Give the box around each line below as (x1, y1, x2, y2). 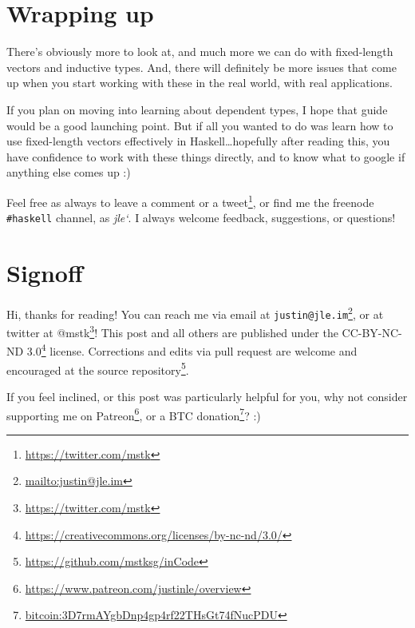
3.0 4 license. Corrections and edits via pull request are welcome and (26, 340, 358, 360)
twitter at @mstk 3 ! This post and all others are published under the (6, 322, 338, 340)
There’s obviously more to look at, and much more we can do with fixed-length (6, 43, 393, 60)
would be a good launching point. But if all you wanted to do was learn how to (6, 117, 393, 133)
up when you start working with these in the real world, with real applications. (6, 74, 393, 91)
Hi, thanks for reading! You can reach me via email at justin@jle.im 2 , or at (6, 303, 384, 322)
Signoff (6, 256, 83, 288)
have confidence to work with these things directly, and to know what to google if (6, 148, 405, 165)
